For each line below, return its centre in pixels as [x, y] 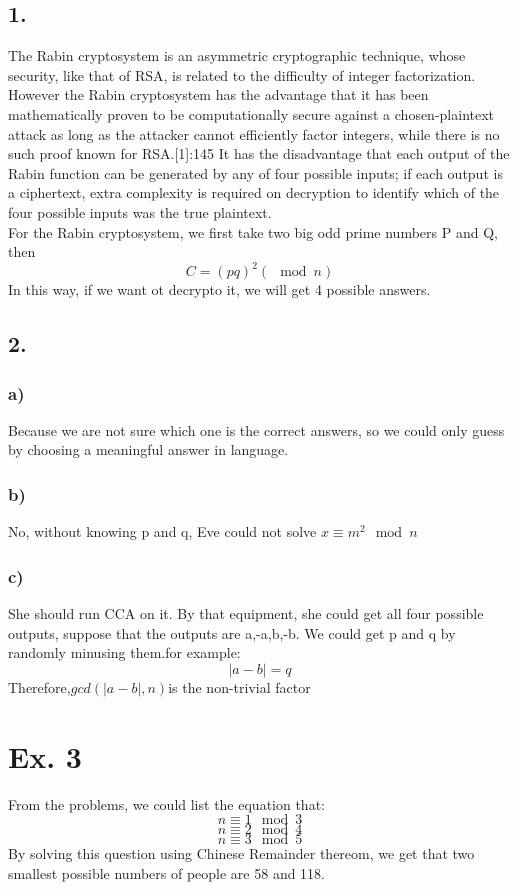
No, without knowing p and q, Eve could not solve [162, 531]
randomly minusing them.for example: [124, 652]
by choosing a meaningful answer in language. [148, 449]
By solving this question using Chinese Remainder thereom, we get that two [241, 853]
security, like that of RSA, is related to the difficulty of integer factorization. [242, 74]
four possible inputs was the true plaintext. [140, 211]
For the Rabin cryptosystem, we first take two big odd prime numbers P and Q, [253, 231]
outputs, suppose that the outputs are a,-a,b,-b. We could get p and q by [232, 632]
